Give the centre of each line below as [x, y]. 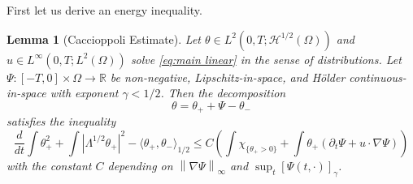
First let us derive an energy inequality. [104, 10]
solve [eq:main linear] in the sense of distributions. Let [266, 59]
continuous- [378, 77]
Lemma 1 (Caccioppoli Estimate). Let [104, 39]
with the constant [49, 165]
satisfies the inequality [61, 121]
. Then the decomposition [223, 93]
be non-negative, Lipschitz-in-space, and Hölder [228, 77]
